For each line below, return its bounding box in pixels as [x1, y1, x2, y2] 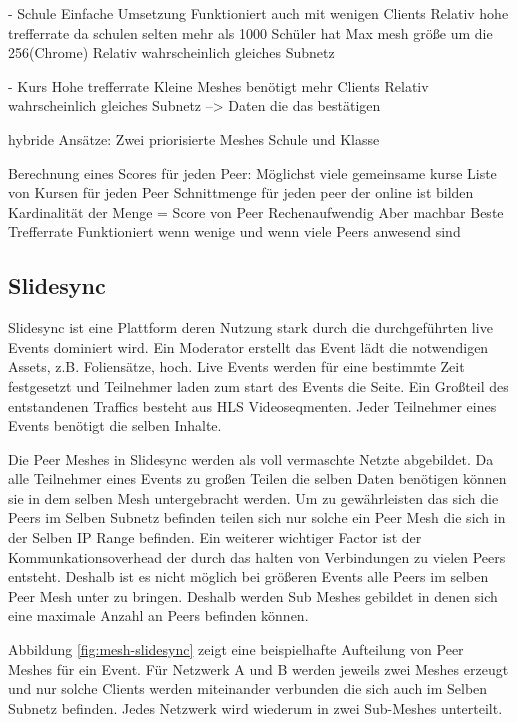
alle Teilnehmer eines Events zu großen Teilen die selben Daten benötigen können [8, 468, 507, 489]
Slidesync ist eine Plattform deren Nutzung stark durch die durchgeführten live [8, 317, 493, 338]
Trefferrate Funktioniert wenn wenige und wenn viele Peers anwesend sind [8, 221, 461, 242]
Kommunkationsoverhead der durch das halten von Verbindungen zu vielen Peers [8, 546, 506, 567]
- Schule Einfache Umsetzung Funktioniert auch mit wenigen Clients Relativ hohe [8, 3, 509, 23]
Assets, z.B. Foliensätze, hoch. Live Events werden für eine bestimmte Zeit [8, 356, 465, 377]
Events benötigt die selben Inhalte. [8, 415, 222, 436]
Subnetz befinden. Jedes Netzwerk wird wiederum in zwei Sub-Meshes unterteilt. [8, 697, 503, 718]
